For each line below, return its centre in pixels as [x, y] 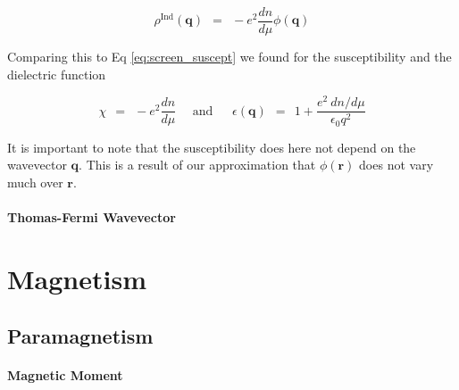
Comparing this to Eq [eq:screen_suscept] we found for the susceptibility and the [229, 57]
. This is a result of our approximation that [197, 165]
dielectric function [57, 74]
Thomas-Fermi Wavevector [92, 217]
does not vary [396, 165]
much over [35, 183]
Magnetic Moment [65, 374]
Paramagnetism [80, 335]
